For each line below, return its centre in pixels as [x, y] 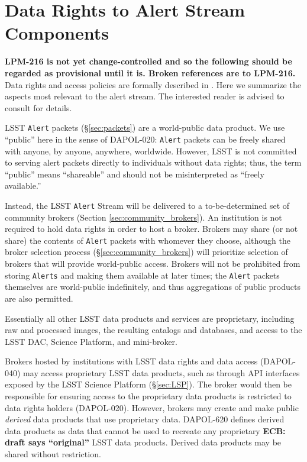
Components [57, 33]
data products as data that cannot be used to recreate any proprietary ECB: [145, 430]
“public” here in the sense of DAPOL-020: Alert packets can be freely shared [145, 139]
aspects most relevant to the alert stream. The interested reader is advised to [145, 96]
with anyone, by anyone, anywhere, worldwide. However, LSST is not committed [151, 151]
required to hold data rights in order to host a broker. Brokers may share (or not [151, 229]
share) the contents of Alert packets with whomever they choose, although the [148, 240]
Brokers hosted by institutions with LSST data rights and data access [131, 361]
